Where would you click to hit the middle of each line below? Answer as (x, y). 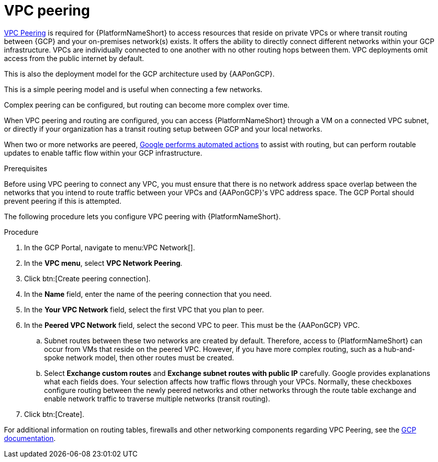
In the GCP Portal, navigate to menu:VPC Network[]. (110, 247)
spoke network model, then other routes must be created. (139, 357)
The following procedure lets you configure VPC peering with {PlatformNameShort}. (142, 216)
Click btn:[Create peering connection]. (87, 278)
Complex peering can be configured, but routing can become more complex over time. (147, 105)
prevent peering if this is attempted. (63, 201)
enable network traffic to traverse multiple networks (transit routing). (157, 398)
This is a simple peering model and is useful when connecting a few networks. (133, 89)
